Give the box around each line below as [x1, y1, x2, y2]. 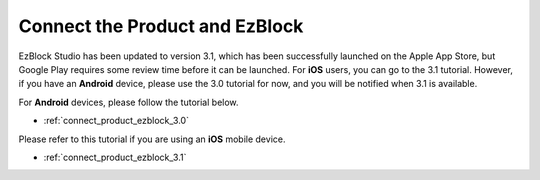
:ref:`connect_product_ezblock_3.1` [43, 151, 187, 163]
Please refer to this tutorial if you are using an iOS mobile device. [18, 133, 286, 145]
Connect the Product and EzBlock [18, 15, 304, 37]
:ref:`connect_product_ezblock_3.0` [43, 115, 190, 127]
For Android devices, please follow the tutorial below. [18, 96, 239, 108]
